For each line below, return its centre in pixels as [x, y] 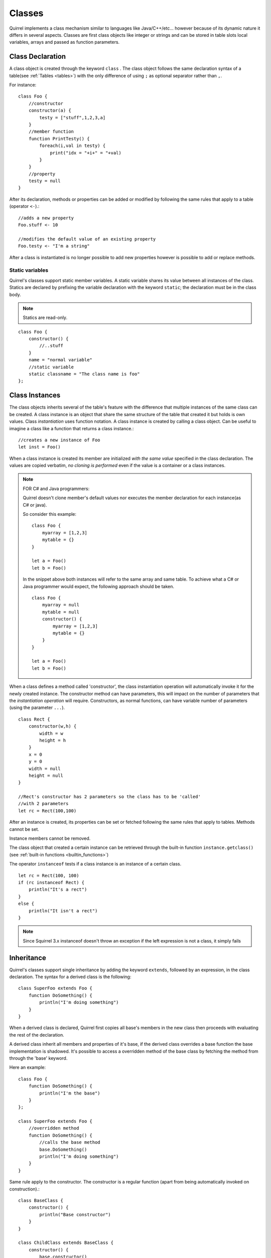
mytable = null [61, 612]
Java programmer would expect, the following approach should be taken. [99, 586]
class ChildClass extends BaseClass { [66, 1243]
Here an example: [28, 1067]
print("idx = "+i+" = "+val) [86, 153]
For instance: [23, 85]
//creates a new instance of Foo [59, 440]
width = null [44, 768]
